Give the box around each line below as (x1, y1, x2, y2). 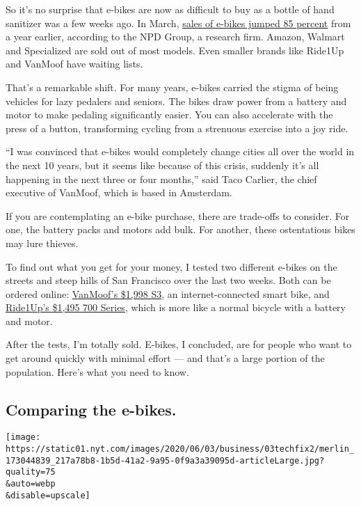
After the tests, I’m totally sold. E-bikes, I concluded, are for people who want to (6, 337, 352, 351)
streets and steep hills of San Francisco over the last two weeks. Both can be (6, 273, 331, 287)
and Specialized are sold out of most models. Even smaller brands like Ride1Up (6, 42, 344, 57)
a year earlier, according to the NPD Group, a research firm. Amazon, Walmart (6, 29, 345, 44)
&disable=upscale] (6, 490, 90, 500)
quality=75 (6, 467, 56, 477)
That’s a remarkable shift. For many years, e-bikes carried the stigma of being (6, 79, 339, 94)
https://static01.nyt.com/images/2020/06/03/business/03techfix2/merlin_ (6, 444, 355, 454)
